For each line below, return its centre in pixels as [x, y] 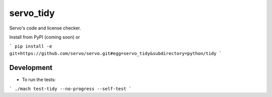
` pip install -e [31, 46]
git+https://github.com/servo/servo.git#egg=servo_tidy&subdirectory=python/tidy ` [116, 53]
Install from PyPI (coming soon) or [45, 37]
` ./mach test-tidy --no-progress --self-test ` [71, 89]
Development [31, 67]
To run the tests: [39, 79]
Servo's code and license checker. [45, 28]
